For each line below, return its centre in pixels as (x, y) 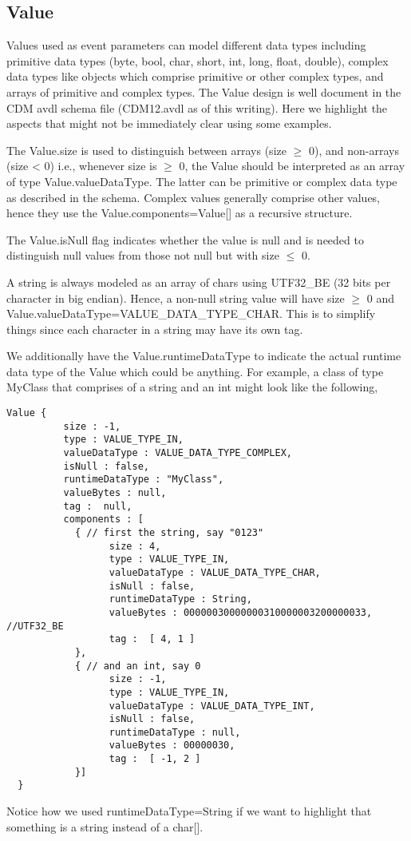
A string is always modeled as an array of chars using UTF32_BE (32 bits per (199, 282)
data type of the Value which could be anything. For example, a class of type (195, 371)
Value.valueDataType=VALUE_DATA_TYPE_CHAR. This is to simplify (191, 313)
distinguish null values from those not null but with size (143, 255)
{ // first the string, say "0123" (169, 532)
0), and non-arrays (354, 150)
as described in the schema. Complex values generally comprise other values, (194, 197)
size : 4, (135, 546)
